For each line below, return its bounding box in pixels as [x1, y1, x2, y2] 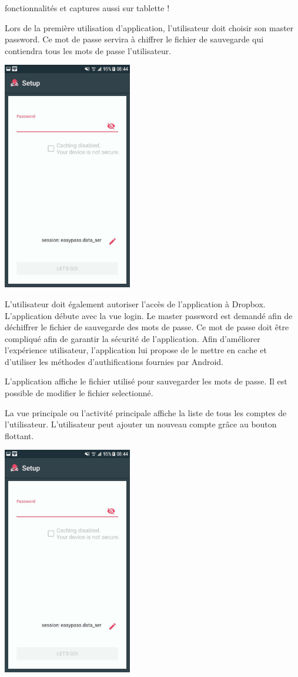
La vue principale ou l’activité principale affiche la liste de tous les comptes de [5, 406, 287, 419]
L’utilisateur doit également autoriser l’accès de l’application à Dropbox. [5, 297, 266, 310]
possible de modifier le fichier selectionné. [5, 387, 153, 399]
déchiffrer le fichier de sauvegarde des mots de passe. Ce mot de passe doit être [5, 321, 289, 333]
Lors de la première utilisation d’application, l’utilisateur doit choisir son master [5, 21, 294, 34]
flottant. [5, 429, 34, 442]
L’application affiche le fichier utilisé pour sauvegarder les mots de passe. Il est [5, 375, 287, 387]
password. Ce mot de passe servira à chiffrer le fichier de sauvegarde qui [5, 33, 264, 45]
